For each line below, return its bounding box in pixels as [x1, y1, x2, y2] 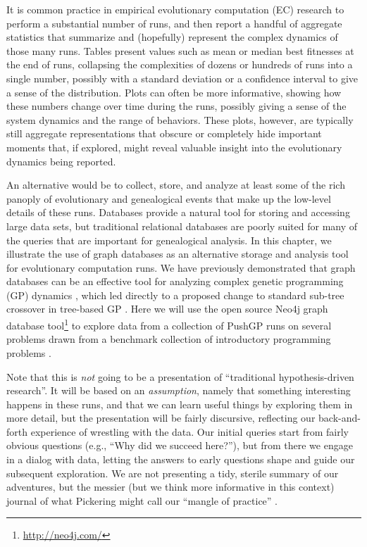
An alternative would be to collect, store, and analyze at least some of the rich [6, 177, 345, 192]
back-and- [318, 410, 361, 425]
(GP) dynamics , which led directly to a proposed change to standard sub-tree [6, 287, 344, 302]
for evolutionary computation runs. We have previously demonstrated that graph [6, 260, 356, 275]
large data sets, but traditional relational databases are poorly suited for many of [6, 218, 358, 233]
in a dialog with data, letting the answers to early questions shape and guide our [6, 452, 355, 467]
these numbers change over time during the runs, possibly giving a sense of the [6, 99, 347, 113]
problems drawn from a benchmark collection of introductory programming [6, 332, 331, 346]
